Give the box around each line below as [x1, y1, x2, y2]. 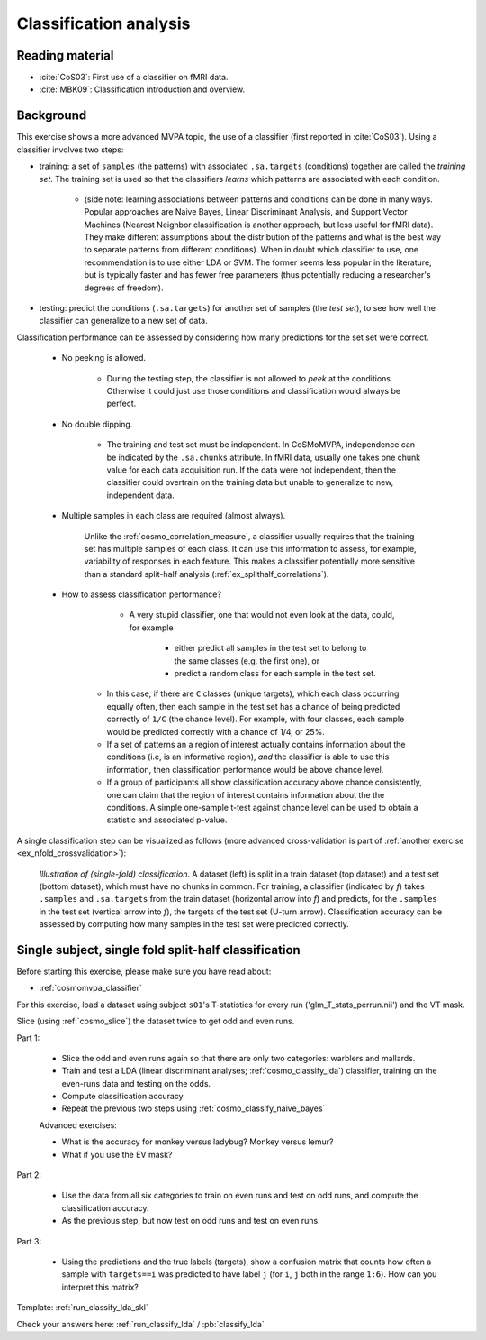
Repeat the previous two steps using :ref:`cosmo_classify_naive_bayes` [61, 1103, 326, 1114]
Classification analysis [16, 14, 191, 33]
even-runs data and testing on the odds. [61, 1078, 211, 1088]
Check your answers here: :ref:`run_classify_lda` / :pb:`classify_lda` [16, 1318, 265, 1329]
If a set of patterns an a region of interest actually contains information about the [106, 739, 406, 749]
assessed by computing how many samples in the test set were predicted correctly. [39, 919, 350, 930]
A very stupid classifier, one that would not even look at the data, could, [129, 610, 395, 620]
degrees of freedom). [84, 282, 164, 293]
